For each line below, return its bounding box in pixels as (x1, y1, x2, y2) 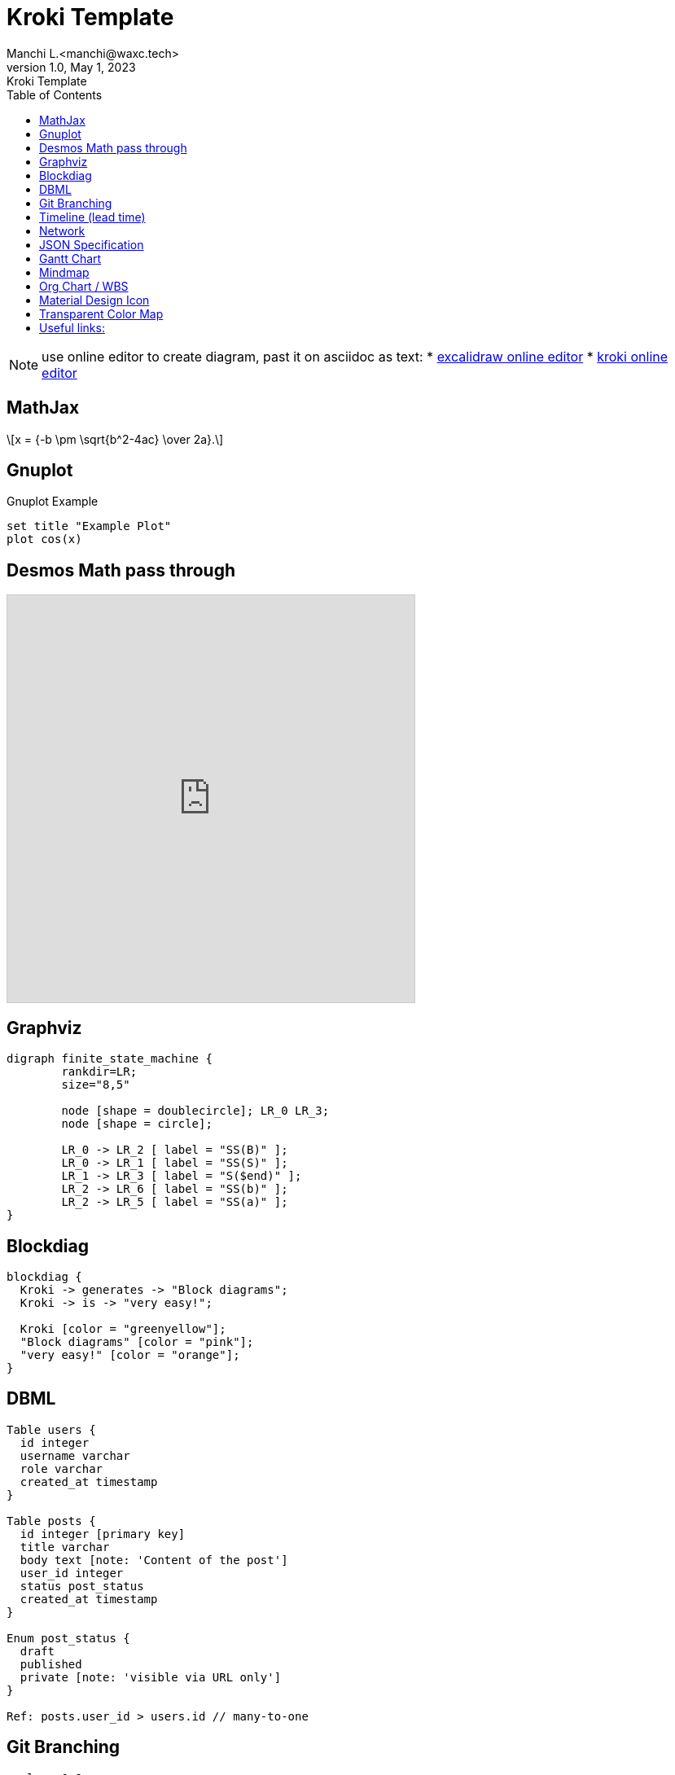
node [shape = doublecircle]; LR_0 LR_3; (61, 1104, 330, 1118)
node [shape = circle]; (61, 1117, 213, 1131)
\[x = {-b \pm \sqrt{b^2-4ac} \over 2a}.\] (7, 432, 224, 446)
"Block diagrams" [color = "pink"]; (20, 1335, 254, 1348)
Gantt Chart (39, 251, 102, 265)
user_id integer (20, 1566, 124, 1580)
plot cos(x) (7, 532, 82, 546)
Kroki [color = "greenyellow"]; (20, 1321, 226, 1335)
